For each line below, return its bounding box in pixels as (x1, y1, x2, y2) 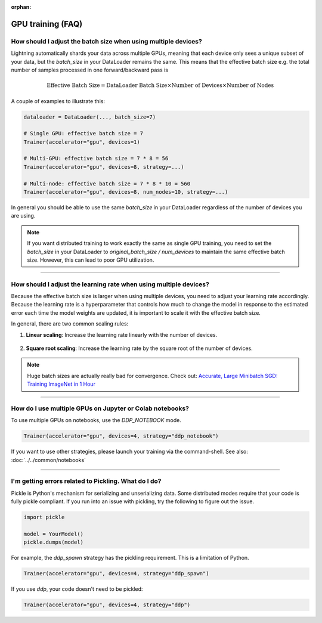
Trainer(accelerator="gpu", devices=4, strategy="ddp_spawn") (23, 570, 209, 577)
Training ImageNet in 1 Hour (27, 380, 95, 388)
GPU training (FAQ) (11, 18, 83, 29)
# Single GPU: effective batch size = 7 (23, 130, 143, 137)
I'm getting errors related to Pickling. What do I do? (11, 477, 162, 485)
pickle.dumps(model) (23, 539, 83, 545)
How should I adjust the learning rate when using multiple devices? (11, 280, 210, 289)
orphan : (11, 4, 32, 10)
